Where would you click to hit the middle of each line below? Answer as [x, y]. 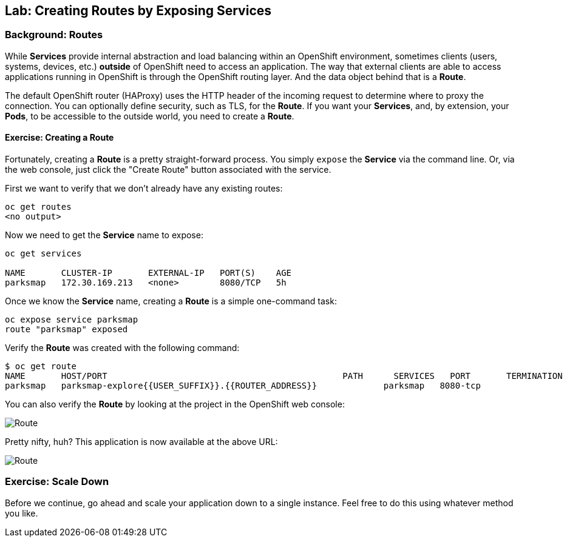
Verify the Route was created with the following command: [122, 348]
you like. [22, 513]
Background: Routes [54, 35]
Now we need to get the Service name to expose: [104, 235]
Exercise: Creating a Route [59, 138]
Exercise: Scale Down [57, 482]
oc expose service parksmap [72, 320]
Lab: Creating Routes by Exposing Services [138, 11]
